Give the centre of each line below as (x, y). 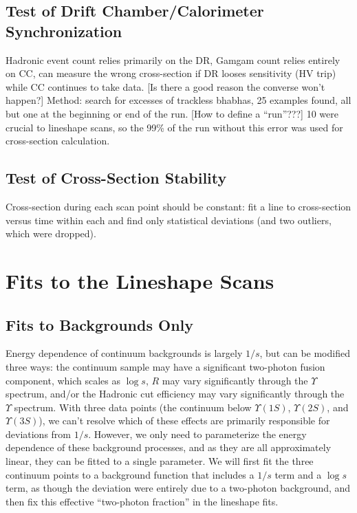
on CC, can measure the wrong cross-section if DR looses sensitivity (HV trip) (171, 73)
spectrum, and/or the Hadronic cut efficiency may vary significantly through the (175, 394)
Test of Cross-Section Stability (116, 178)
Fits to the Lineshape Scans (140, 280)
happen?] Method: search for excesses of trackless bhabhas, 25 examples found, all (178, 100)
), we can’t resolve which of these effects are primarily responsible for (184, 421)
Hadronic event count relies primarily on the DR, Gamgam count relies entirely (173, 59)
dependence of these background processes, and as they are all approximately (169, 447)
